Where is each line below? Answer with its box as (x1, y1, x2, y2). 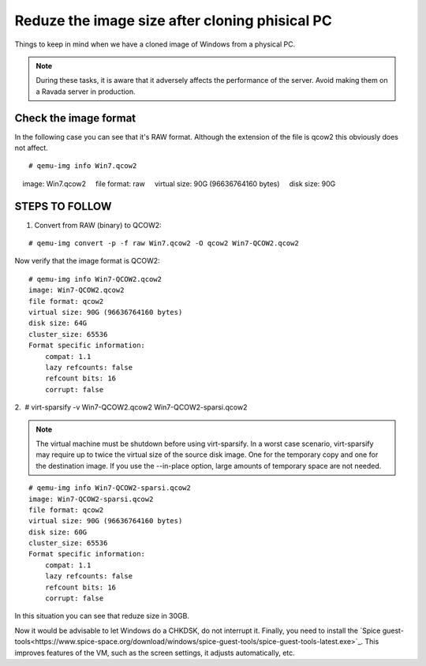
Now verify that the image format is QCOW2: (14, 256, 161, 266)
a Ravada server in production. (35, 87, 136, 96)
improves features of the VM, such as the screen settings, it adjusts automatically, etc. (14, 648, 295, 657)
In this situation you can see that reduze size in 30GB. (14, 612, 189, 621)
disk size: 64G (28, 319, 88, 327)
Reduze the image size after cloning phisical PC (14, 12, 333, 29)
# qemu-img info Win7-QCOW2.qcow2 (28, 275, 162, 283)
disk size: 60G (28, 527, 88, 537)
